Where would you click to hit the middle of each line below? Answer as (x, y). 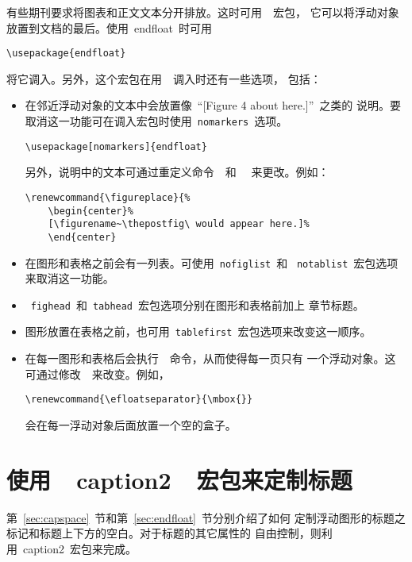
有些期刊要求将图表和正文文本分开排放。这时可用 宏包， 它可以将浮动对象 (203, 12)
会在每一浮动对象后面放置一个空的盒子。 (131, 424)
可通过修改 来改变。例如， (97, 373)
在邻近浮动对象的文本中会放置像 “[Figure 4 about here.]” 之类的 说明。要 (213, 105)
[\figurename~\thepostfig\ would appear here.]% (179, 224)
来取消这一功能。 (69, 278)
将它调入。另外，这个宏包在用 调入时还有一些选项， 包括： (164, 78)
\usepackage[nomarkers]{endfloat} (116, 146)
